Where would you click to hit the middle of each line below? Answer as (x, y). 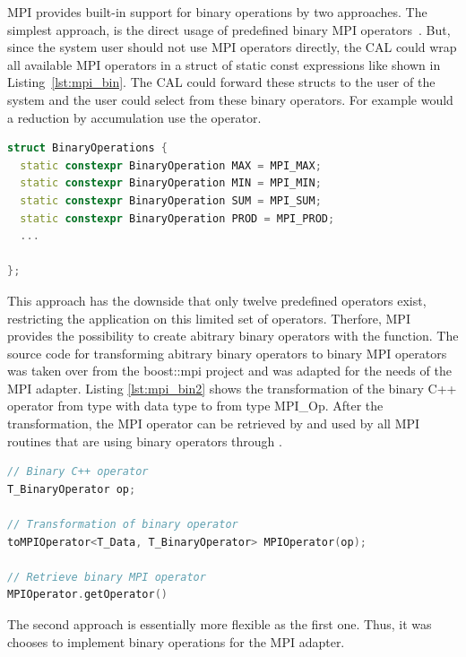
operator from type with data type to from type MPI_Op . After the (195, 406)
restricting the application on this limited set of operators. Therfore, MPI (209, 318)
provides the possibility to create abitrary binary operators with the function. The (233, 336)
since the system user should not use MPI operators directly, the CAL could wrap (232, 47)
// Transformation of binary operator (123, 525)
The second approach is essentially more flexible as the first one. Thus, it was (220, 624)
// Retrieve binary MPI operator (107, 577)
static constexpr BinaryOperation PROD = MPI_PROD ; (177, 218)
